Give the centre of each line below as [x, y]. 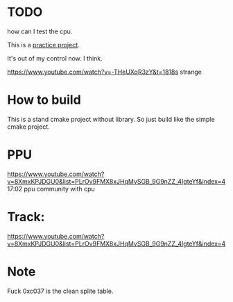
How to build [44, 100]
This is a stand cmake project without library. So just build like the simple [111, 119]
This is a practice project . [43, 45]
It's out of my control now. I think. [55, 58]
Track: [26, 217]
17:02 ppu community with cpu [51, 189]
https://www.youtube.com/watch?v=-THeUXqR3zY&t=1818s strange [105, 72]
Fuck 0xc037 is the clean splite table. [60, 291]
